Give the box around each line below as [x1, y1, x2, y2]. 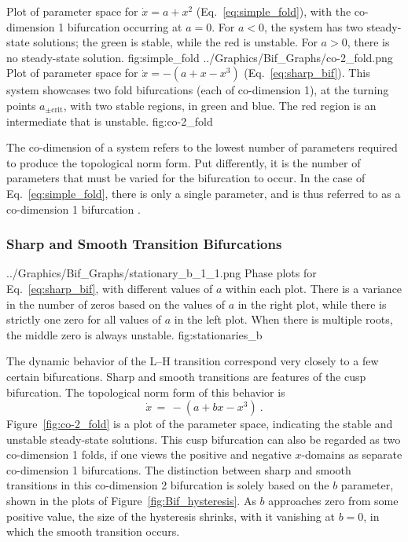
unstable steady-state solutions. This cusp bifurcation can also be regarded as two [6, 430, 401, 447]
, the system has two [263, 18, 363, 35]
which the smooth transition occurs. [6, 523, 180, 540]
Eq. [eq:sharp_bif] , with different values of [6, 280, 213, 296]
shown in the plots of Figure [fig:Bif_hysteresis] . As [6, 493, 256, 509]
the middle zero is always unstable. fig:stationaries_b [6, 326, 263, 342]
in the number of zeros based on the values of [6, 295, 225, 312]
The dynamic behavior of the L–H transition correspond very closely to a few [6, 353, 379, 369]
